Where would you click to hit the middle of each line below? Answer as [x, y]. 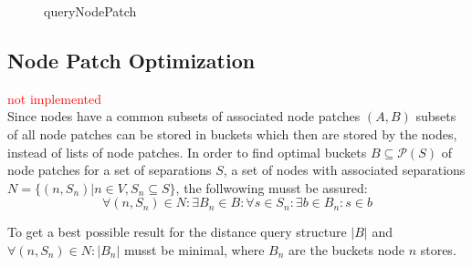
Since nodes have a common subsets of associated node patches [184, 116]
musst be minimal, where [194, 249]
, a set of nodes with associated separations [344, 170]
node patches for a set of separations [110, 170]
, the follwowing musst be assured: [272, 187]
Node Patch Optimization [131, 60]
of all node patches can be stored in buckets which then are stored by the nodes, [232, 133]
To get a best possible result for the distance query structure [177, 232]
